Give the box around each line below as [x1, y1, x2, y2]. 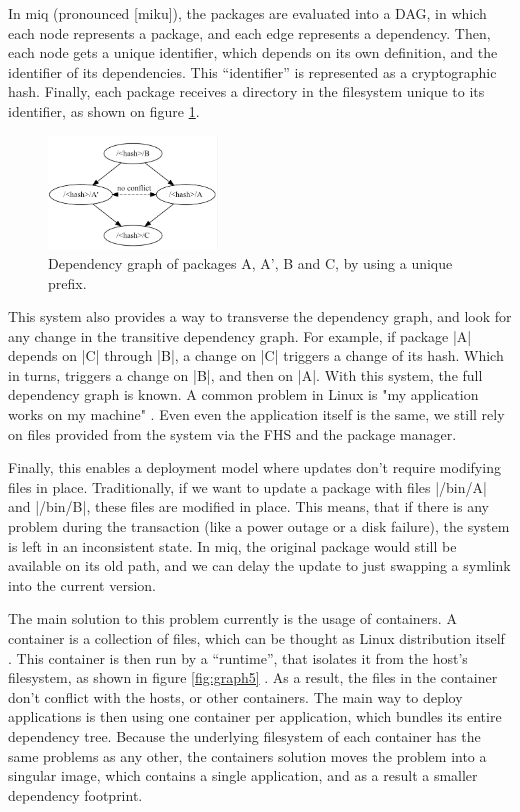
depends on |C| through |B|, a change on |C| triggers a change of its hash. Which [8, 345, 504, 366]
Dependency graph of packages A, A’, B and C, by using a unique [48, 252, 453, 273]
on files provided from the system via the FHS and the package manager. [8, 423, 457, 444]
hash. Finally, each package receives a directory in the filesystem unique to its [8, 81, 485, 102]
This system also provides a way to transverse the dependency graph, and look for [8, 306, 512, 327]
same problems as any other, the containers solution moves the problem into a [8, 745, 487, 766]
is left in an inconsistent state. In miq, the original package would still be [8, 535, 457, 556]
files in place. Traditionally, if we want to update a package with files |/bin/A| [8, 476, 487, 497]
